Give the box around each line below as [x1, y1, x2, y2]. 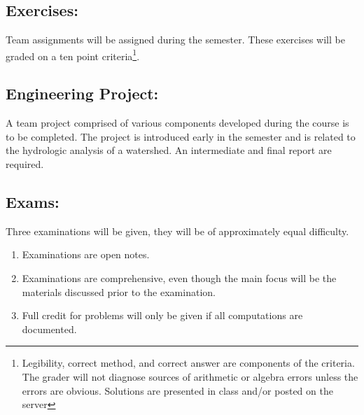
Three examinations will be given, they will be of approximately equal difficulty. [6, 223, 349, 238]
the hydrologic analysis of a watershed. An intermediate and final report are [6, 143, 332, 157]
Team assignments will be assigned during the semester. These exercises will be [6, 32, 345, 47]
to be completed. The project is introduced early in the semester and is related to [6, 129, 356, 143]
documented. [22, 321, 77, 336]
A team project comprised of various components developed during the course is [6, 115, 349, 130]
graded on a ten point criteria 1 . [6, 46, 140, 63]
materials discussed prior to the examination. [22, 284, 216, 299]
